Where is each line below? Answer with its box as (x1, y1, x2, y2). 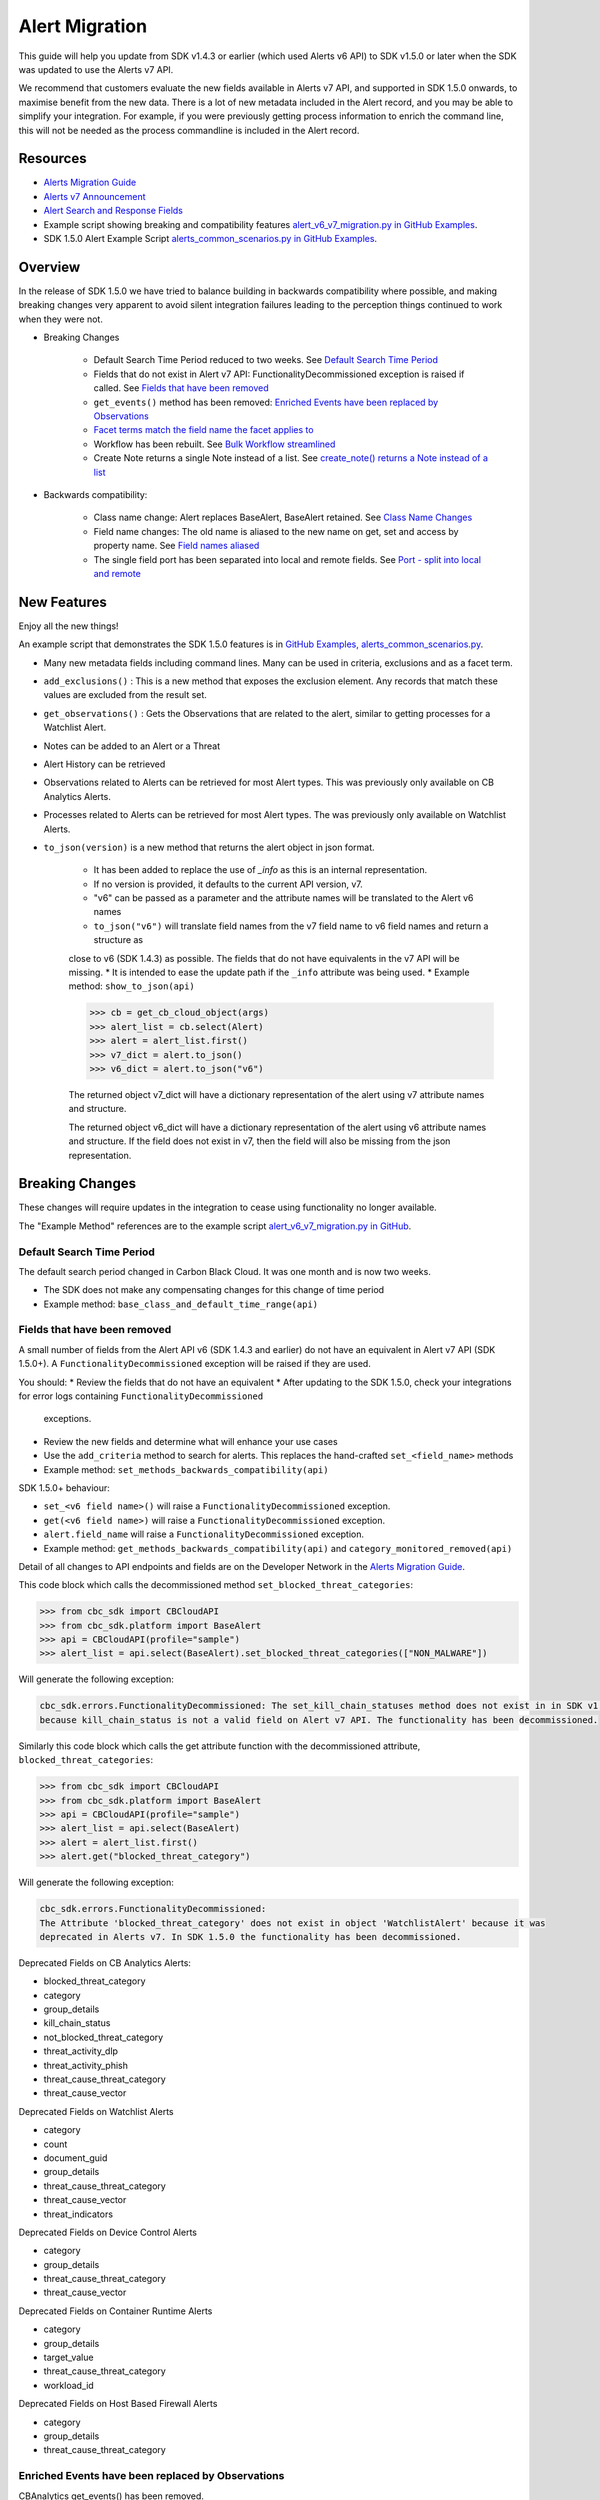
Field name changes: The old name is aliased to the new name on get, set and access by (93, 525, 459, 537)
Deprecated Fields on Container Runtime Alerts (18, 2305, 213, 2317)
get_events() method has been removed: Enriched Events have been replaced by (93, 396, 439, 408)
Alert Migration (18, 15, 148, 37)
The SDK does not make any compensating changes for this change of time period (43, 1284, 385, 1296)
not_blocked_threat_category (43, 2031, 164, 2043)
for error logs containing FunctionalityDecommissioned (18, 1390, 264, 1402)
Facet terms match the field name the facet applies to (93, 424, 314, 436)
